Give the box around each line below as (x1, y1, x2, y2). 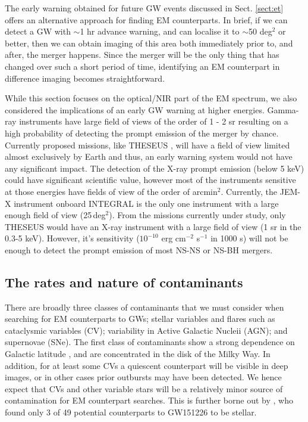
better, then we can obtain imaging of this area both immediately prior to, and (5, 36, 293, 49)
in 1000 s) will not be (210, 232, 288, 244)
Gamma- (267, 103, 299, 116)
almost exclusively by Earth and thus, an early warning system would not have (5, 150, 293, 163)
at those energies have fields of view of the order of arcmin (5, 185, 218, 197)
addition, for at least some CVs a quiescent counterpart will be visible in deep (5, 359, 288, 371)
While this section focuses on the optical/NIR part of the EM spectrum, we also (5, 92, 297, 104)
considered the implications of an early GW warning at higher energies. (5, 103, 265, 116)
